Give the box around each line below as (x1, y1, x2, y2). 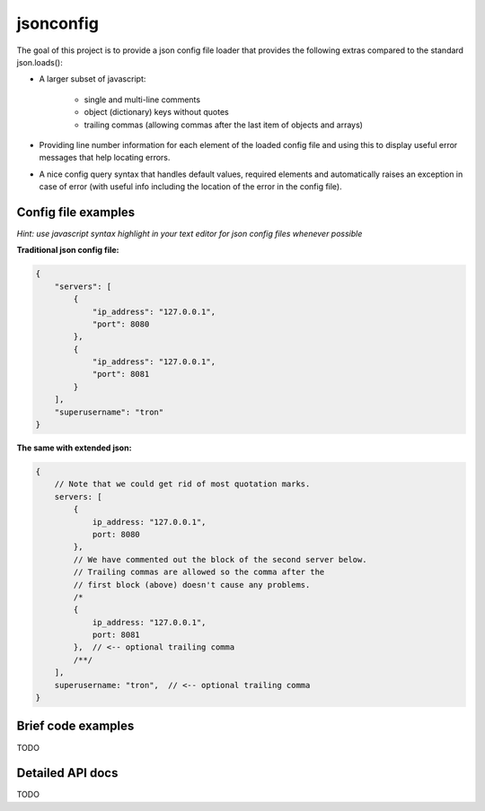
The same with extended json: (16, 442, 132, 453)
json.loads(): (16, 57, 63, 67)
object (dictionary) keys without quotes (84, 107, 229, 118)
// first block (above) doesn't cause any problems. (73, 580, 311, 589)
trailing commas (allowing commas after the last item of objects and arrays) (84, 119, 364, 130)
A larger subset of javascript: (39, 74, 146, 84)
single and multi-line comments (84, 94, 201, 105)
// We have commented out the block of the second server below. (73, 554, 367, 564)
